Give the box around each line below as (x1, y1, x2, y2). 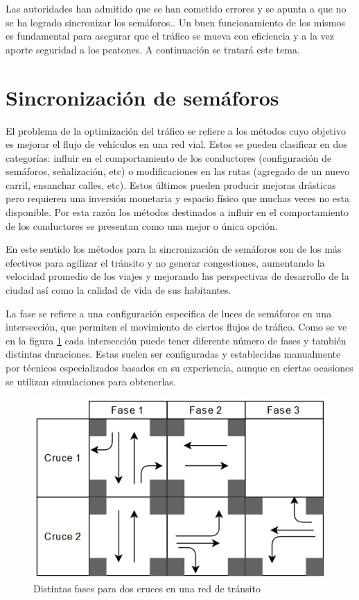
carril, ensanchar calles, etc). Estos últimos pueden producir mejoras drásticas (6, 177, 336, 192)
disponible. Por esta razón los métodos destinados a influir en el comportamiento (6, 205, 349, 219)
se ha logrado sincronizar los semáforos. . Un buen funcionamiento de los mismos (6, 15, 345, 29)
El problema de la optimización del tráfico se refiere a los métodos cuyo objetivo (6, 123, 346, 137)
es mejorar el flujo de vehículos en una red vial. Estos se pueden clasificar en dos (6, 137, 347, 151)
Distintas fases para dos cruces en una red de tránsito (33, 581, 261, 596)
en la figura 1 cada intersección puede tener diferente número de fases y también (6, 333, 347, 347)
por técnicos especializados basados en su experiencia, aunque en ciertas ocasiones (6, 360, 353, 374)
